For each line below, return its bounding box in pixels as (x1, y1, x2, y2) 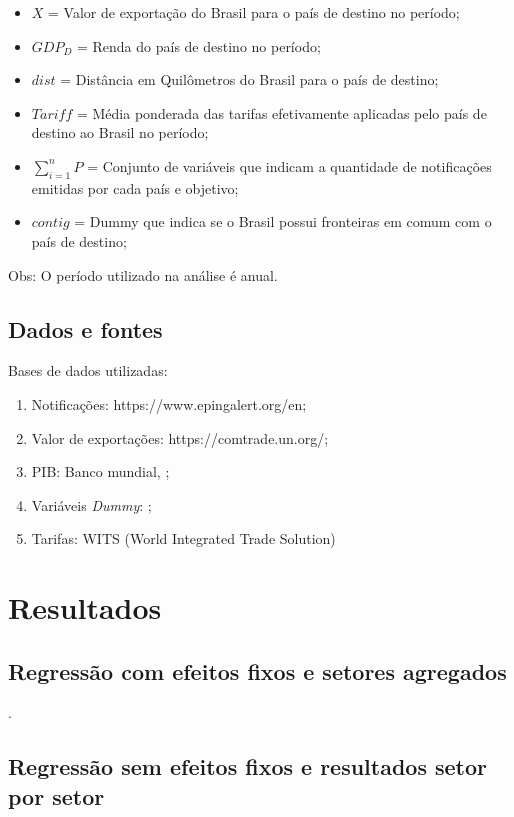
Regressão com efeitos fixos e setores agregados (8, 655, 507, 686)
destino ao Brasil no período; (31, 122, 209, 143)
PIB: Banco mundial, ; (31, 461, 170, 482)
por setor (8, 780, 105, 811)
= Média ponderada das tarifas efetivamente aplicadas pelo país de (76, 102, 487, 123)
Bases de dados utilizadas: (8, 360, 168, 381)
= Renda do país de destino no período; (76, 35, 321, 56)
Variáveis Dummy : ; (31, 494, 152, 515)
